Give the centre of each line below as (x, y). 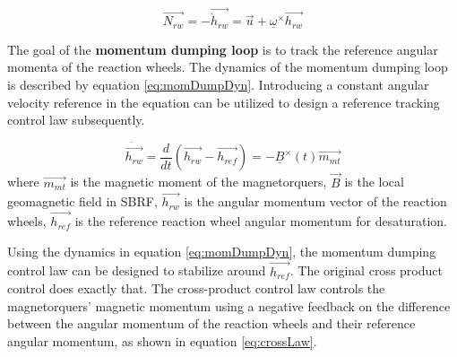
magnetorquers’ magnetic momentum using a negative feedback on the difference (229, 305)
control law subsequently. (76, 120)
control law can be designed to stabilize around (137, 270)
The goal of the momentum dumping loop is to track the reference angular (223, 49)
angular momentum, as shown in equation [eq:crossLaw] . (162, 340)
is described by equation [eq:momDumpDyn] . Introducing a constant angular (218, 85)
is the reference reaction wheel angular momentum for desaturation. (261, 221)
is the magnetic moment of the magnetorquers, (198, 182)
